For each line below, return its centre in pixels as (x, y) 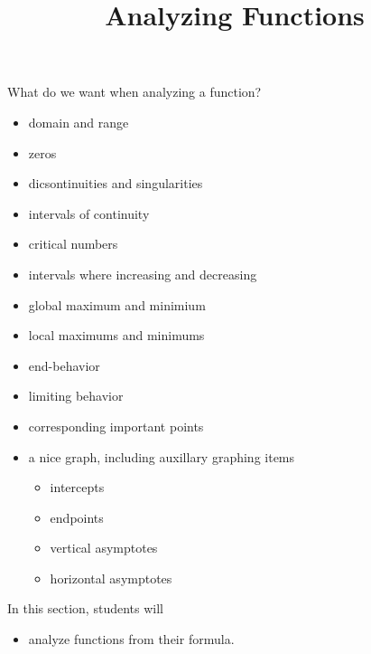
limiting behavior (76, 396)
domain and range (79, 122)
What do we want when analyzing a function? (134, 92)
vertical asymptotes (104, 548)
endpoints (77, 517)
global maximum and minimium (117, 304)
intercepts (77, 487)
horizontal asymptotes (111, 578)
